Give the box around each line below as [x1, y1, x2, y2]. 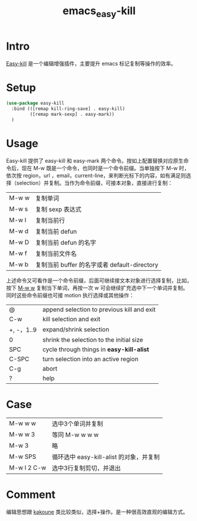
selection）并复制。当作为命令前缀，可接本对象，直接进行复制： [16, 179, 173, 186]
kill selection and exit [42, 315, 101, 323]
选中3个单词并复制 [52, 419, 103, 428]
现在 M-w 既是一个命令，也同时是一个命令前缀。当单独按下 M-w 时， [21, 164, 190, 171]
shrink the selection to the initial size [42, 335, 143, 344]
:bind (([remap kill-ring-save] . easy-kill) [11, 106, 126, 112]
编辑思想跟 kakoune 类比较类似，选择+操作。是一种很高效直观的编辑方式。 [6, 508, 189, 515]
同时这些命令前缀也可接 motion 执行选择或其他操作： [6, 292, 134, 299]
